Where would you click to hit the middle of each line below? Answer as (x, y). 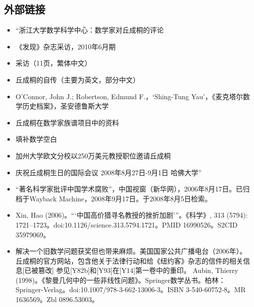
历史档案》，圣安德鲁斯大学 (65, 106)
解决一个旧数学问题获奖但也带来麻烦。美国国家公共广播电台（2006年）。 (131, 251)
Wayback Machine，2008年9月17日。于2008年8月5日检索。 (121, 198)
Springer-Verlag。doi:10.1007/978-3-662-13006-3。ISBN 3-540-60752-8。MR (130, 289)
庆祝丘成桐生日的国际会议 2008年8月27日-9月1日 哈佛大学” (109, 172)
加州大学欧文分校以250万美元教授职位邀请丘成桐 (93, 155)
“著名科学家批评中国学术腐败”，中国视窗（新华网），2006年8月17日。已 (129, 189)
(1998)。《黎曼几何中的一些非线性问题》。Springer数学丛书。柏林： (121, 280)
